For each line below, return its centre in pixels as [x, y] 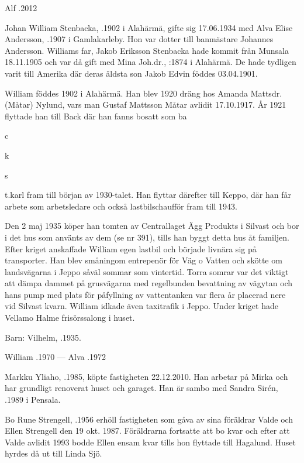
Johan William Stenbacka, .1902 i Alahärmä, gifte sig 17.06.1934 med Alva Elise [149, 27]
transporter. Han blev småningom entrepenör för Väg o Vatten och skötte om [144, 260]
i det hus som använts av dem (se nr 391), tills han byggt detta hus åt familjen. [147, 237]
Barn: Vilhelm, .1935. [43, 337]
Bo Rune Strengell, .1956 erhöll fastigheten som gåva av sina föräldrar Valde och [149, 419]
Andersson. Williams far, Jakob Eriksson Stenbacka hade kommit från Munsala [147, 50]
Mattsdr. [266, 93]
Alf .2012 [21, 8]
